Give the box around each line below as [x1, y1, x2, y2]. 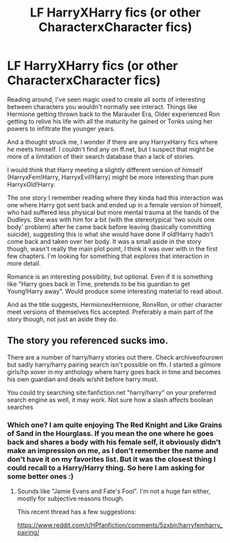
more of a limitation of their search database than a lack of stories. [7, 152, 196, 161]
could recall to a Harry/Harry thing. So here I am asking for [7, 463, 205, 472]
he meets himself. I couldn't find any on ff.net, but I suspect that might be [7, 145, 214, 153]
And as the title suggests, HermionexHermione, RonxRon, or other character [7, 300, 223, 308]
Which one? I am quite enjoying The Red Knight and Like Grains [7, 420, 222, 430]
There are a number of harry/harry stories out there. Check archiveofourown [7, 353, 224, 361]
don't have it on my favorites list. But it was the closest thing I [7, 454, 216, 464]
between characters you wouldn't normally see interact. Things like [7, 102, 198, 111]
